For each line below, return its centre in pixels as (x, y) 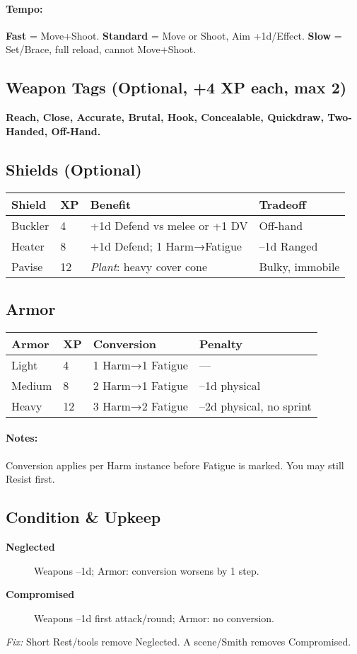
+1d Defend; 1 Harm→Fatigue (166, 246)
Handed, (27, 131)
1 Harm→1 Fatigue (140, 365)
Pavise (27, 266)
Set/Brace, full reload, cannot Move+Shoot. (101, 49)
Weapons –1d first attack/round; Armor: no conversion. (154, 618)
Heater (28, 246)
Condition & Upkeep (83, 517)
